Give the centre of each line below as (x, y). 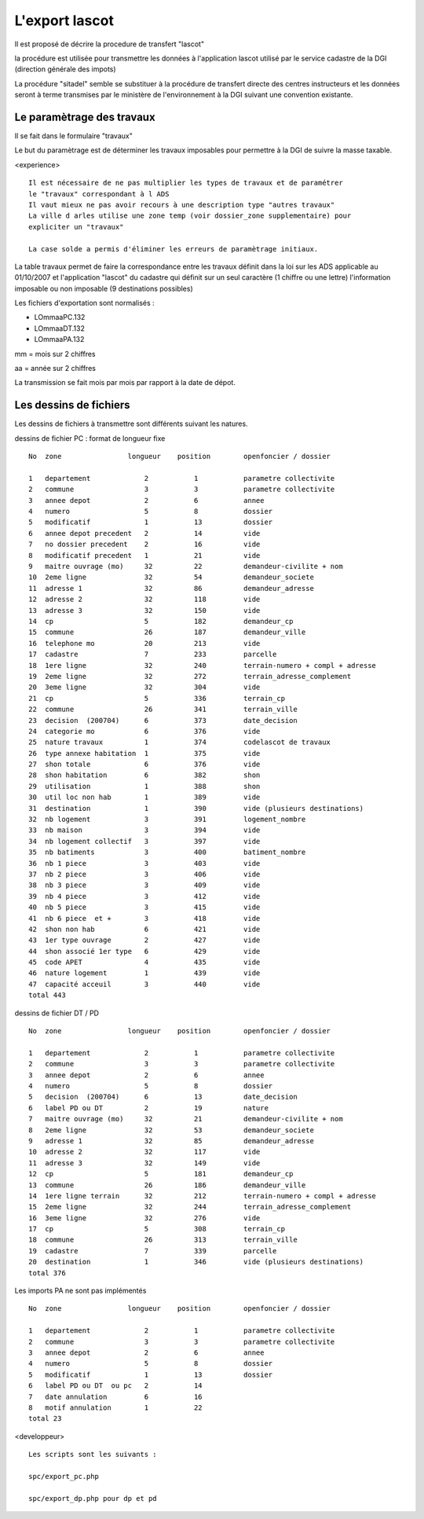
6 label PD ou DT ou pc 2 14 (116, 1386)
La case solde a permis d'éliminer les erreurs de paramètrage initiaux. (174, 249)
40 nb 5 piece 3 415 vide (144, 907)
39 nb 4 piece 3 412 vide (144, 896)
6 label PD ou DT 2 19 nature (148, 1108)
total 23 (45, 1419)
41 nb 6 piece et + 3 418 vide (144, 918)
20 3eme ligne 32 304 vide (144, 687)
